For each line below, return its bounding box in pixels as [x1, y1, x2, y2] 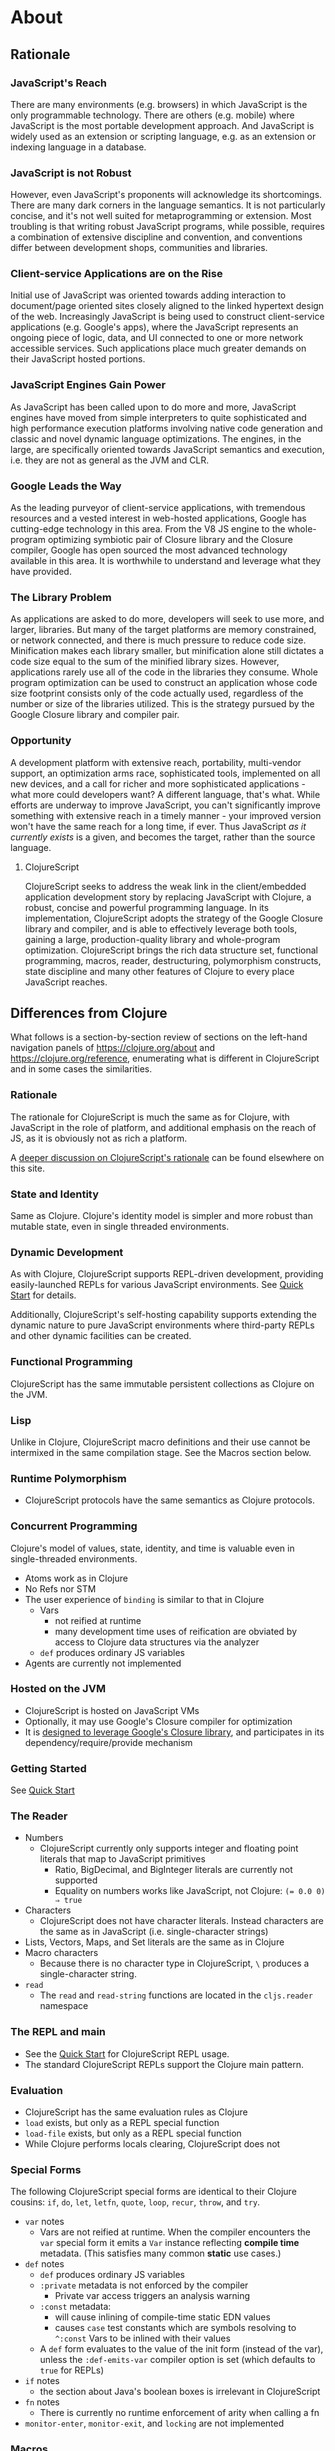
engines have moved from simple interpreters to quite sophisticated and [10, 411, 307, 423]
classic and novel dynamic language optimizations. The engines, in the [10, 432, 302, 445]
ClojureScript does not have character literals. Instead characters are [39, 1915, 325, 1927]
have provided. [10, 566, 72, 578]
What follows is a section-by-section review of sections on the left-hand [10, 1031, 308, 1043]
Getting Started [10, 1761, 87, 1775]
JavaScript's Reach [10, 76, 107, 90]
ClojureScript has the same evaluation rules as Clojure [24, 2106, 248, 2118]
